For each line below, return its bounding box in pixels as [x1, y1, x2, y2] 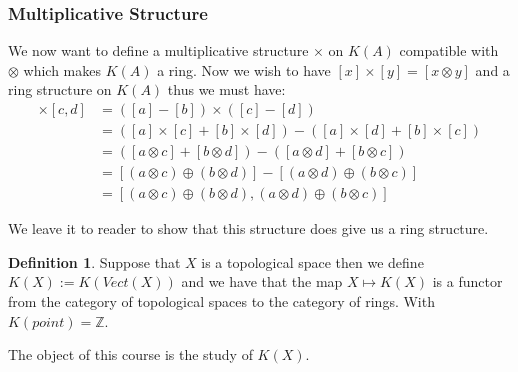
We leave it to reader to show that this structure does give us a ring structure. [8, 218, 489, 239]
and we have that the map [181, 271, 343, 292]
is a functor [432, 271, 503, 292]
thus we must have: [167, 79, 286, 100]
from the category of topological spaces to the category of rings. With [8, 290, 435, 311]
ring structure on [8, 79, 112, 100]
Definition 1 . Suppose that [8, 251, 181, 272]
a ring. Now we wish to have [157, 59, 331, 80]
